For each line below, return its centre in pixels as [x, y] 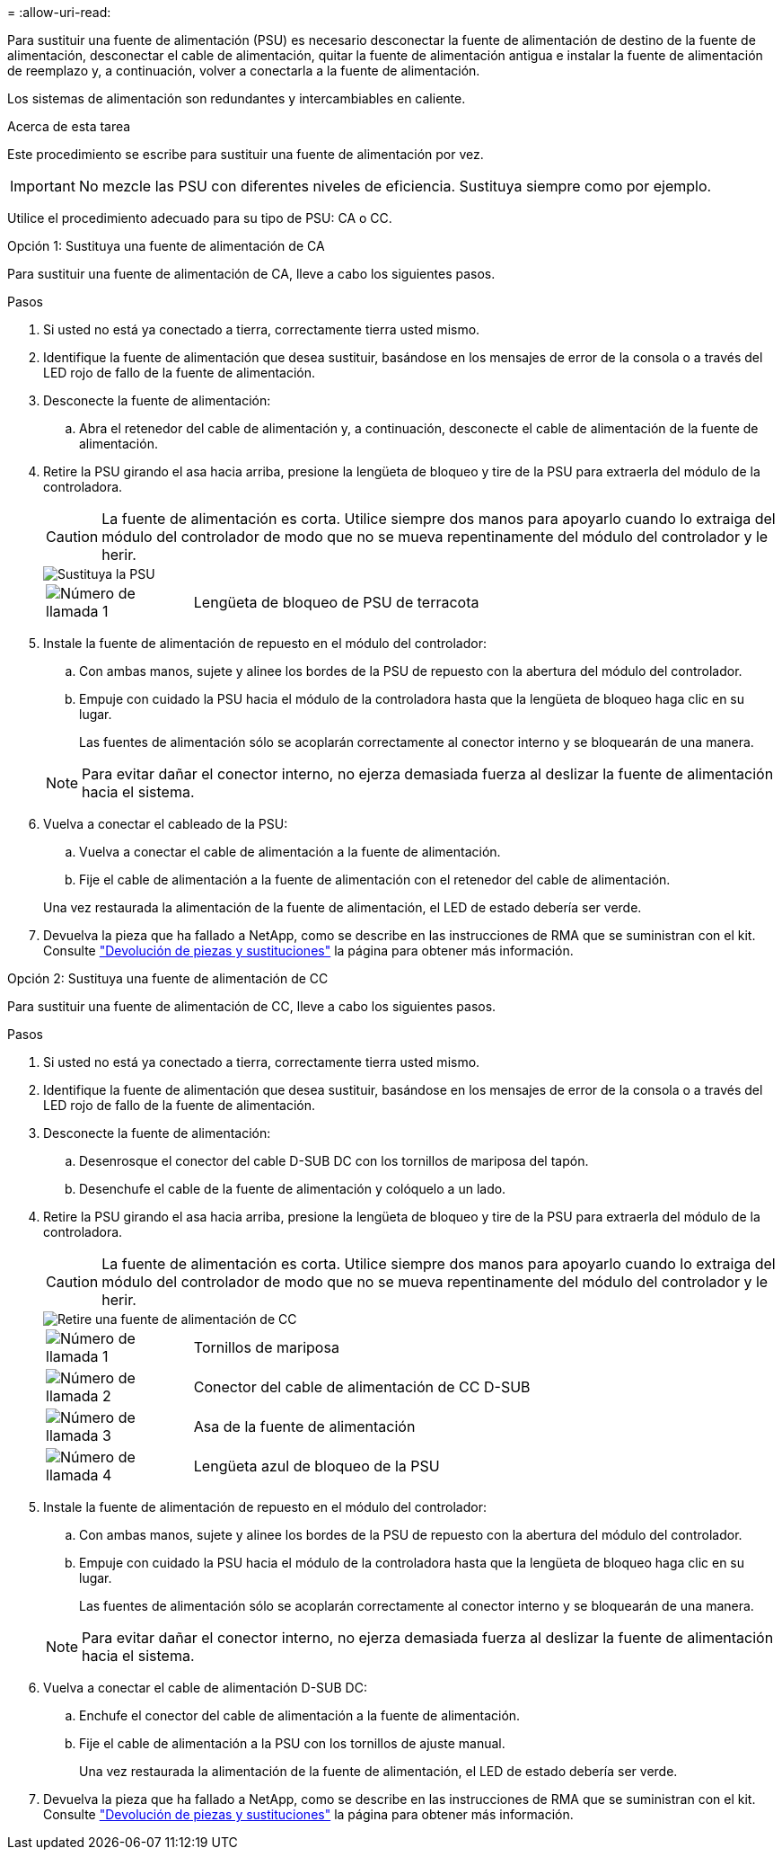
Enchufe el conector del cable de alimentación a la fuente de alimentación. [300, 1715]
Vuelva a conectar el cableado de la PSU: [166, 824]
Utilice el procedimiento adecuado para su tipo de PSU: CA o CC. [200, 218]
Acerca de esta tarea [69, 126]
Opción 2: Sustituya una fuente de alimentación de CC [168, 978]
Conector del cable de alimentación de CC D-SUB [362, 1387]
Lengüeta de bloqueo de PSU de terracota [336, 602]
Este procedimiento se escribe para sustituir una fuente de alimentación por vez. [246, 154]
